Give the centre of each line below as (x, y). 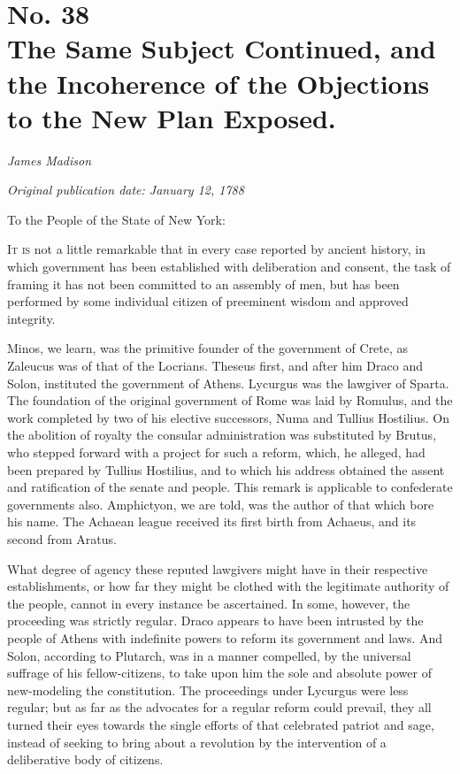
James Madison (50, 160)
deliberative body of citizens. (85, 759)
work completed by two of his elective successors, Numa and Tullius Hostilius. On (228, 417)
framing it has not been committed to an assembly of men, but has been (203, 284)
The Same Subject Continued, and (222, 48)
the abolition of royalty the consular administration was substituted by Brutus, (222, 435)
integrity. (31, 318)
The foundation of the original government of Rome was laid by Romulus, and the (230, 400)
